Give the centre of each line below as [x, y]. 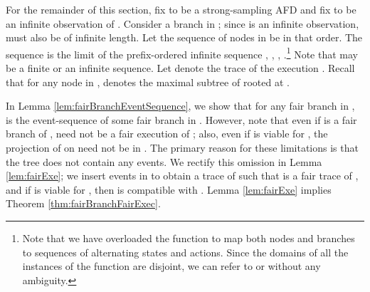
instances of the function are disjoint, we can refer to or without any [171, 266]
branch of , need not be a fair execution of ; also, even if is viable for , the [167, 134]
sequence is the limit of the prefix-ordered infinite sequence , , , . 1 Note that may [182, 53]
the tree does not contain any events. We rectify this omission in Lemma [164, 161]
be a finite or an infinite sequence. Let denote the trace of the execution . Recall [180, 68]
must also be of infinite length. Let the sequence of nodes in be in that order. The [184, 37]
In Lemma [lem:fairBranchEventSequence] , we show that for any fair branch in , [180, 106]
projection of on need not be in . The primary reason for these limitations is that [182, 147]
